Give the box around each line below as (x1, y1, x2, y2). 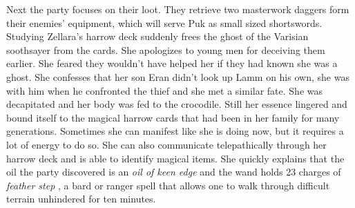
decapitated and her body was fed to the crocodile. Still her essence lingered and (6, 97, 347, 111)
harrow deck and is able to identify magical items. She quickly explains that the (6, 151, 345, 165)
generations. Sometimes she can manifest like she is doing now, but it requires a (6, 124, 344, 138)
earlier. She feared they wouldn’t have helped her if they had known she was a (6, 56, 338, 70)
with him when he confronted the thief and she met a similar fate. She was (6, 83, 323, 97)
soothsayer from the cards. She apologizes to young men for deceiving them (6, 42, 325, 57)
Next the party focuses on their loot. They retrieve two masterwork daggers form (6, 2, 349, 16)
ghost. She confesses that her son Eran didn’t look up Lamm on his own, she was (6, 69, 349, 84)
